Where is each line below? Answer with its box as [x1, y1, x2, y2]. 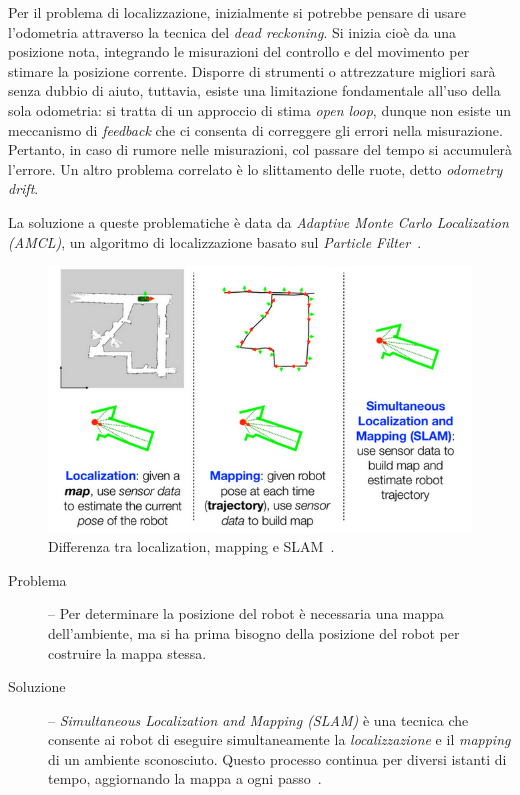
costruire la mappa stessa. [48, 642, 207, 663]
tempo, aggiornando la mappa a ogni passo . [48, 768, 322, 789]
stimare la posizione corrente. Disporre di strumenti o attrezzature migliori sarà [8, 60, 496, 81]
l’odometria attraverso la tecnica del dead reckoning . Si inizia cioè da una [8, 21, 457, 42]
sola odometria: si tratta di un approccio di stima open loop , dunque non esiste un [8, 99, 512, 120]
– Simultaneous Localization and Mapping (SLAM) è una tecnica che [48, 709, 469, 730]
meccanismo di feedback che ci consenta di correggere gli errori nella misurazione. [8, 119, 503, 140]
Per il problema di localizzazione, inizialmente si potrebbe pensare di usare [8, 2, 466, 22]
